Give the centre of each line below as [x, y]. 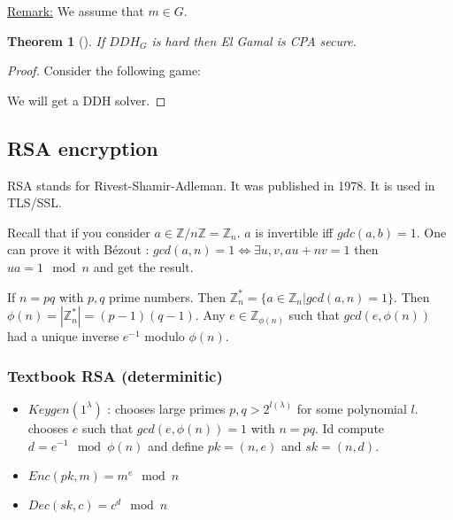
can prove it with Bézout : [78, 249]
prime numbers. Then [168, 296]
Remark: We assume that [76, 11]
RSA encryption [83, 147]
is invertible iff [294, 232]
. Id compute [349, 427]
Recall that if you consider [79, 232]
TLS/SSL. [35, 202]
